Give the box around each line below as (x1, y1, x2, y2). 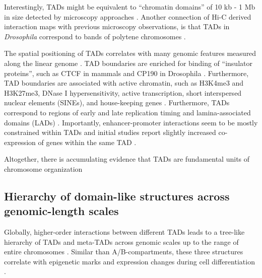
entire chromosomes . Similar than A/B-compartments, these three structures (4, 246, 243, 257)
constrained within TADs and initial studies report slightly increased (4, 127, 216, 137)
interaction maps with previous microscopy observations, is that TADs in (4, 21, 230, 32)
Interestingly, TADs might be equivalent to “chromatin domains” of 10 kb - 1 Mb (4, 2, 255, 12)
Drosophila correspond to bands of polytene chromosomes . (4, 31, 186, 41)
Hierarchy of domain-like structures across (4, 188, 230, 203)
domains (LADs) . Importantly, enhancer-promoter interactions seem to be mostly (4, 117, 258, 127)
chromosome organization (4, 163, 83, 174)
